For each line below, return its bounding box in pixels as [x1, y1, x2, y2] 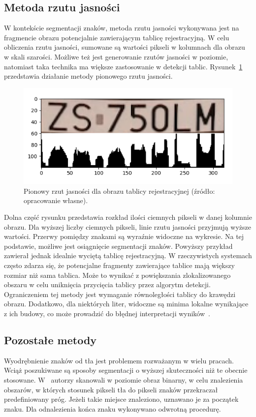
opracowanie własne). [24, 195, 88, 206]
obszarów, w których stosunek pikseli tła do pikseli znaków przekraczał [4, 384, 218, 394]
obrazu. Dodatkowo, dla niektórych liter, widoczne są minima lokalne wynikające [4, 298, 249, 309]
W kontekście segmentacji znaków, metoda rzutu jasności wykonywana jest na [4, 23, 239, 33]
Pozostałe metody [4, 332, 97, 347]
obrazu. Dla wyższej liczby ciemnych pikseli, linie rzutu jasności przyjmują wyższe [4, 221, 251, 232]
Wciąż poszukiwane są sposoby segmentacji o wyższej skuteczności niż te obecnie [4, 365, 248, 375]
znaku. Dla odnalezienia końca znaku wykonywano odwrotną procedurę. [4, 403, 221, 414]
